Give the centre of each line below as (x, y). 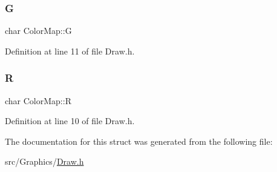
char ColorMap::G (38, 31)
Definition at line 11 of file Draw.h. (70, 51)
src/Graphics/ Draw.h (44, 161)
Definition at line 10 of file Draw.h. (70, 121)
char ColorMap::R (38, 100)
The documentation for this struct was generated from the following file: (139, 141)
